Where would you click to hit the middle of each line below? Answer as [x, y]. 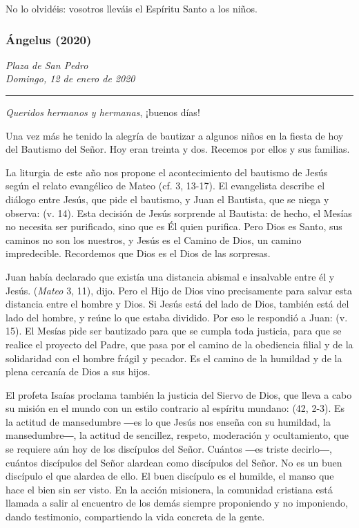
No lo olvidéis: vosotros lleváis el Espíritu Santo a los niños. [132, 8]
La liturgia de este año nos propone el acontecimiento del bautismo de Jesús [167, 172]
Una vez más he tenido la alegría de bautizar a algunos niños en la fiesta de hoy [175, 135]
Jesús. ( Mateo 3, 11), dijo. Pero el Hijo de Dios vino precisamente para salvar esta [179, 290]
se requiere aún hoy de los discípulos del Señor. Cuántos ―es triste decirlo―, [169, 449]
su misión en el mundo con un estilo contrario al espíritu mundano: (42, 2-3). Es [175, 408]
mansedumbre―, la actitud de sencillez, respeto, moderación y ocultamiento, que [177, 435]
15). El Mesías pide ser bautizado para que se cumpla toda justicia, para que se [174, 331]
